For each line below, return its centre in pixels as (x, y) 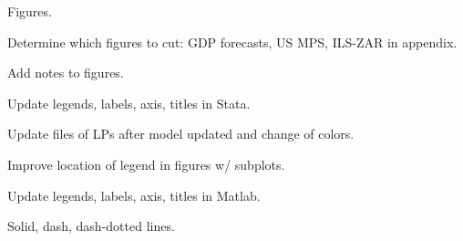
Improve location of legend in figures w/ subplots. (146, 164)
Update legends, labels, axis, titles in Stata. (129, 103)
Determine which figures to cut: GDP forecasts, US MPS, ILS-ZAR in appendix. (232, 42)
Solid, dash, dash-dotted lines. (91, 226)
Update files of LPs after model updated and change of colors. (181, 134)
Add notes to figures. (66, 73)
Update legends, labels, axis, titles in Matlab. (134, 195)
